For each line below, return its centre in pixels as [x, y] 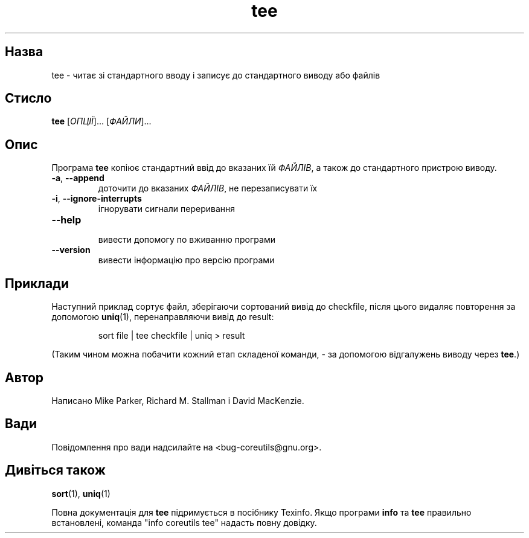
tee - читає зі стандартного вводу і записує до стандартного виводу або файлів [216, 75]
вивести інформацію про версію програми [186, 260]
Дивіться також [55, 470]
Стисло [28, 98]
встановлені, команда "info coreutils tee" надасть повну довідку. [184, 522]
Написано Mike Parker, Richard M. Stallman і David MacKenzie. [178, 400]
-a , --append [78, 178]
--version [71, 250]
